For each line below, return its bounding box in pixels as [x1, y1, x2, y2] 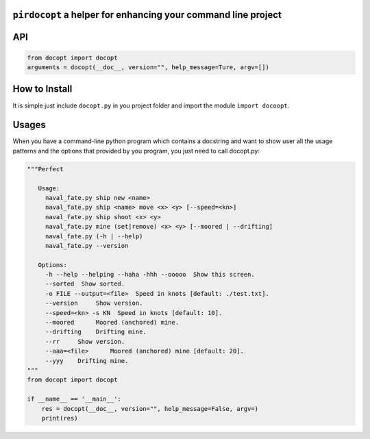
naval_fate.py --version [45, 242, 129, 249]
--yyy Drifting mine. [45, 357, 129, 364]
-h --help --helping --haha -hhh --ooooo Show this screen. [45, 271, 255, 279]
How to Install [12, 83, 73, 95]
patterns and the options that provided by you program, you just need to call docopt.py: [12, 147, 260, 155]
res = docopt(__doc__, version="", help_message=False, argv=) [41, 405, 259, 412]
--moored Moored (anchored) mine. [45, 318, 180, 327]
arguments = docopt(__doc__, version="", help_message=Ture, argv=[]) [27, 64, 270, 71]
